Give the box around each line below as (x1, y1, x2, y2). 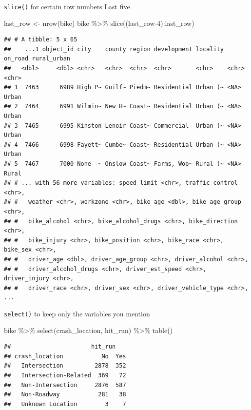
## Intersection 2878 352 (4, 362, 126, 370)
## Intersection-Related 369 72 (4, 371, 126, 379)
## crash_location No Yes (4, 352, 126, 360)
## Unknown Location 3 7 (4, 400, 126, 408)
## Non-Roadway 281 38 (4, 391, 126, 398)
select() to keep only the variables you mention (4, 308, 150, 318)
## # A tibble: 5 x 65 (4, 36, 77, 43)
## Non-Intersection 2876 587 (4, 381, 126, 389)
